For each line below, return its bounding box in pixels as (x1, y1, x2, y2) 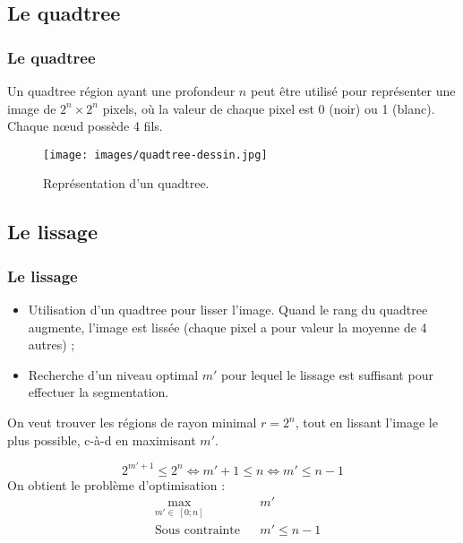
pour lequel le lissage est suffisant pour (221, 365, 433, 384)
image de (7, 99, 56, 117)
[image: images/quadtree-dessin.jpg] (43, 148, 268, 161)
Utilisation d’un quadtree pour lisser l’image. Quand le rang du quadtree (28, 300, 428, 319)
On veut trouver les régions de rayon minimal (7, 413, 257, 431)
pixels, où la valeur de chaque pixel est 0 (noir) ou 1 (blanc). (102, 99, 435, 117)
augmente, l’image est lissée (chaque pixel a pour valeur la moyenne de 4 (28, 317, 427, 336)
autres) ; (28, 335, 75, 354)
